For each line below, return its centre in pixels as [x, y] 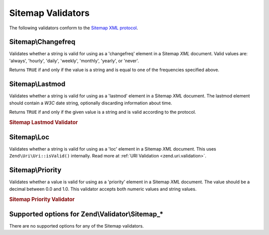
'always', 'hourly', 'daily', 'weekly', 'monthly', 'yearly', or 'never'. [74, 61]
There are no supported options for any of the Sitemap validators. [76, 226]
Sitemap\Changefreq [42, 42]
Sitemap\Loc [29, 137]
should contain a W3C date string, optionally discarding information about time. [91, 103]
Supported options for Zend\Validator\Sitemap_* [86, 214]
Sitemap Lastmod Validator [44, 122]
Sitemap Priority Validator [42, 199]
